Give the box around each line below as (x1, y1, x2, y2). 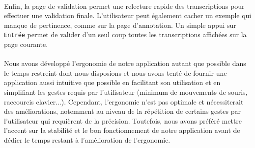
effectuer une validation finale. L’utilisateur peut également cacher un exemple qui (4, 10, 252, 21)
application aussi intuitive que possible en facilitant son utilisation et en (4, 77, 221, 87)
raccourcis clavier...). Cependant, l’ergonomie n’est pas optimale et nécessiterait (4, 96, 244, 106)
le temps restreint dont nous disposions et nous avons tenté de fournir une (4, 67, 227, 78)
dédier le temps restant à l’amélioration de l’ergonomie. (4, 134, 170, 145)
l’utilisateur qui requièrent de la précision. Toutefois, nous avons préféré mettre (4, 115, 242, 126)
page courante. (4, 39, 48, 49)
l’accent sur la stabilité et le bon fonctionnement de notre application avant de (4, 125, 240, 135)
